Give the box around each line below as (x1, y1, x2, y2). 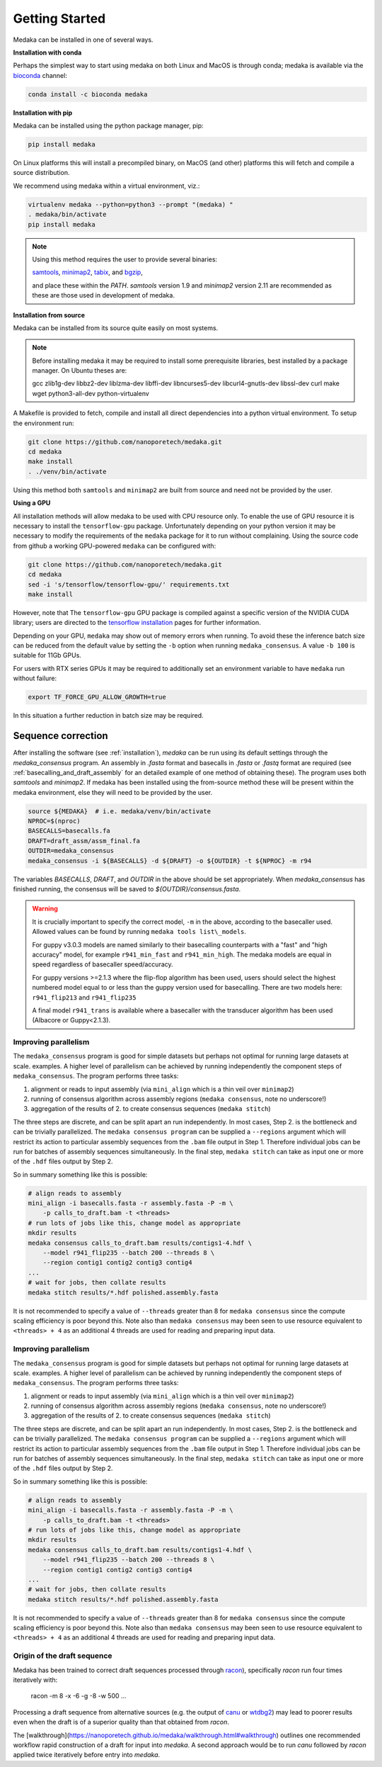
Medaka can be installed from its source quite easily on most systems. (13, 323, 219, 332)
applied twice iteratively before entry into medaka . (13, 1751, 161, 1759)
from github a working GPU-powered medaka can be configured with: (13, 541, 216, 550)
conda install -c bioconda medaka (28, 90, 148, 98)
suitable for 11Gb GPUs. (13, 651, 81, 660)
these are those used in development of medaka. (32, 291, 175, 300)
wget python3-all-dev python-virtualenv (32, 389, 150, 397)
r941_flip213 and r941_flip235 (32, 993, 137, 1002)
